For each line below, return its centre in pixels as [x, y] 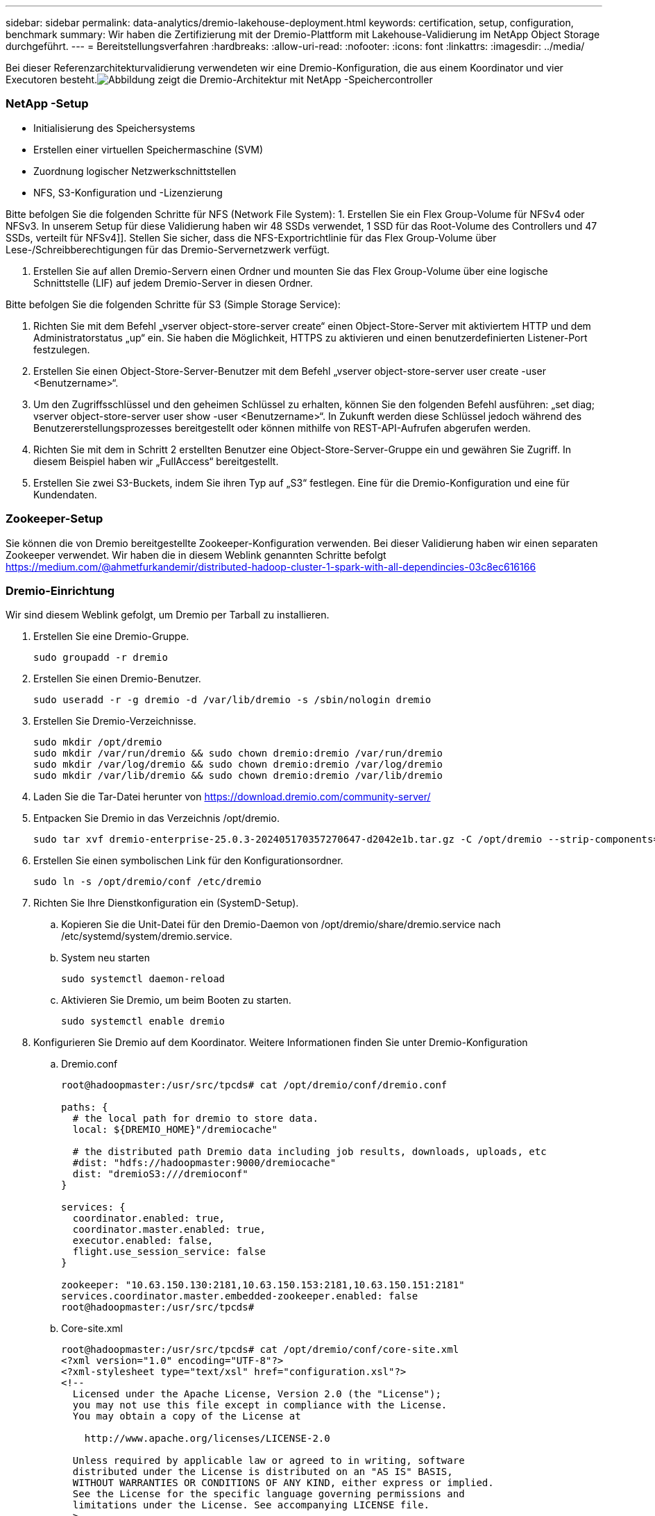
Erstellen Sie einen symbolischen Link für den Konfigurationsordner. [188, 861]
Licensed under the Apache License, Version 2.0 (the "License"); [257, 1394]
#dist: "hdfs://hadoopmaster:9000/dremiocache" [204, 1163]
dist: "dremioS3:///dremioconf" [160, 1174]
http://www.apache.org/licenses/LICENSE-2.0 [207, 1439]
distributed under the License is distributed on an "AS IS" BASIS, [263, 1472]
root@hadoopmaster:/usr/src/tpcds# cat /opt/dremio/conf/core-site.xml [260, 1350]
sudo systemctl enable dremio [143, 1021]
